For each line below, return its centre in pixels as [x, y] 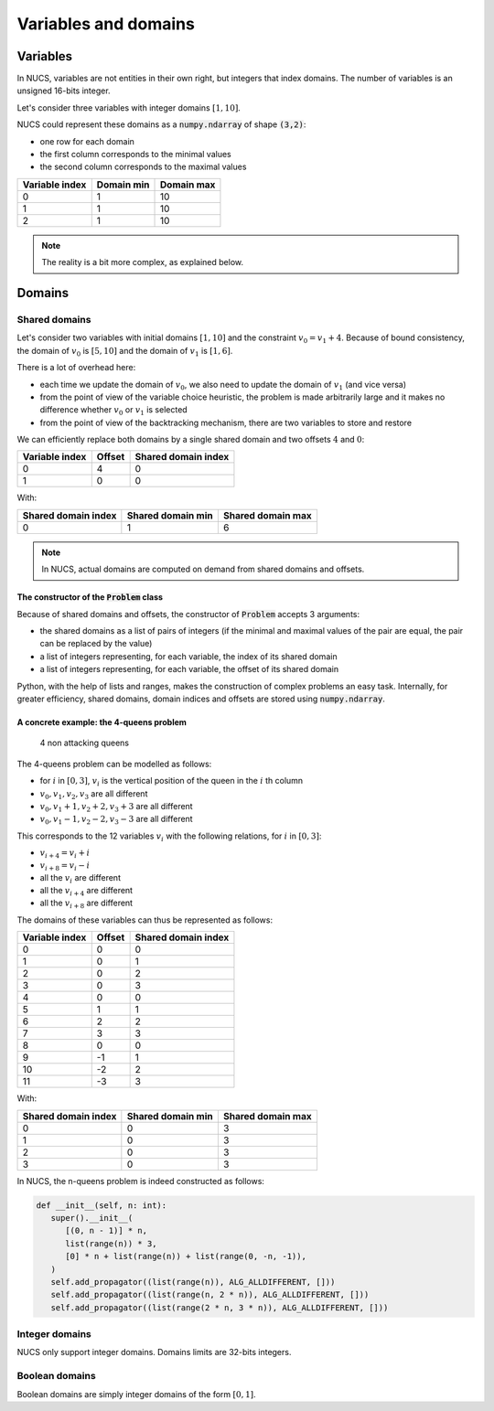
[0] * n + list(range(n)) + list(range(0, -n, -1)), [186, 1256]
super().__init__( [92, 1218]
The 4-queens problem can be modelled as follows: [114, 764]
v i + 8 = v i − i [65, 866]
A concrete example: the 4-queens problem [102, 722]
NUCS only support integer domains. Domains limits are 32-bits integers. [154, 1352]
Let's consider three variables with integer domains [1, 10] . [129, 107]
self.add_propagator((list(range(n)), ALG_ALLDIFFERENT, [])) [193, 1282]
